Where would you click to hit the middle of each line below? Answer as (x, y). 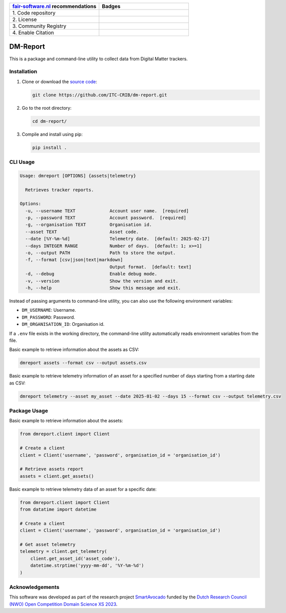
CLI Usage (22, 162)
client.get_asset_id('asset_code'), (75, 558)
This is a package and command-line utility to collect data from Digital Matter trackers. (98, 59)
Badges (111, 6)
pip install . (50, 147)
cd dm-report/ (50, 121)
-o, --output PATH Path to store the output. (100, 253)
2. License (25, 19)
